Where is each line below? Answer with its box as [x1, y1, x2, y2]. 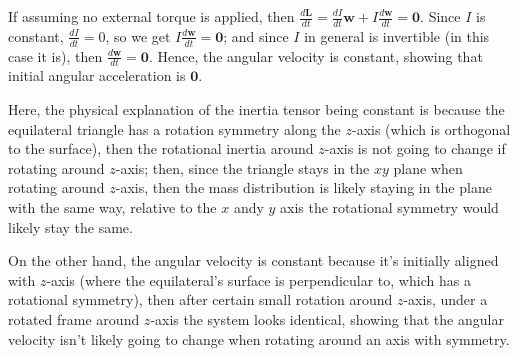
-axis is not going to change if [324, 138, 506, 159]
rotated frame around [8, 309, 140, 330]
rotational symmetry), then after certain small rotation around [8, 289, 393, 310]
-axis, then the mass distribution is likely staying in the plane [115, 177, 492, 198]
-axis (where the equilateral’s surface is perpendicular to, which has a [46, 269, 471, 290]
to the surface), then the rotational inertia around [8, 138, 314, 159]
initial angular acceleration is [8, 65, 186, 86]
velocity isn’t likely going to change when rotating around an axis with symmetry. [8, 328, 510, 349]
